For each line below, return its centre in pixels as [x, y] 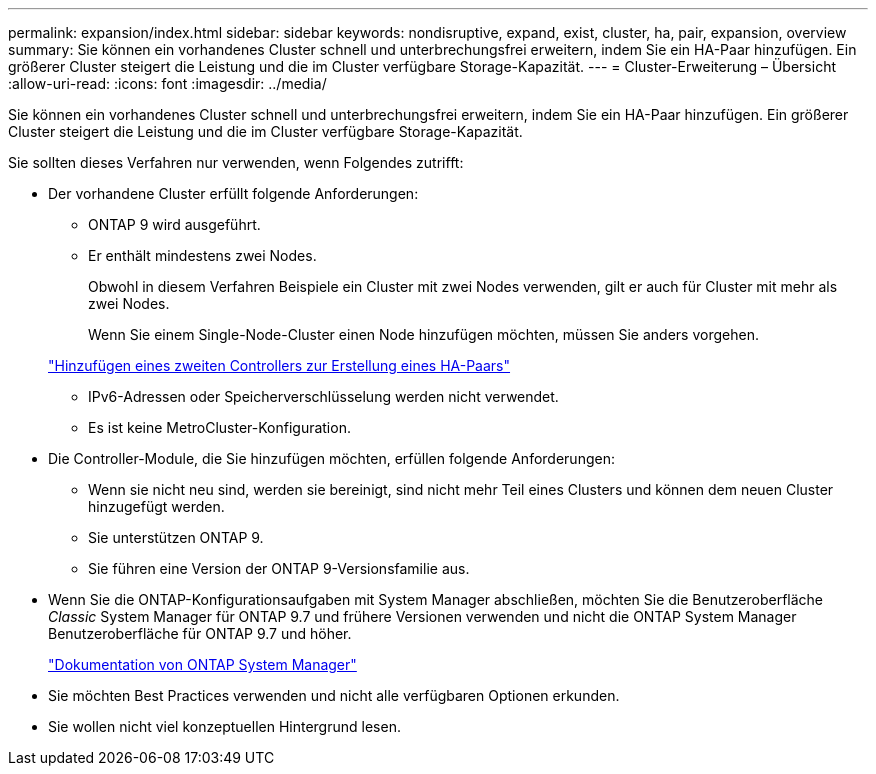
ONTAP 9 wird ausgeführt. [174, 224]
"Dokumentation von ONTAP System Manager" [202, 664]
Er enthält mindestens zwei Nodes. [202, 255]
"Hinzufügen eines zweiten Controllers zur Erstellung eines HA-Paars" [279, 365]
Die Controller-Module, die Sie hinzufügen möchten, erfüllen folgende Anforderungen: [331, 458]
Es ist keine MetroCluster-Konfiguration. [219, 427]
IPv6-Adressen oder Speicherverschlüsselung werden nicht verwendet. [323, 396]
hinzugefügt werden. [156, 506]
